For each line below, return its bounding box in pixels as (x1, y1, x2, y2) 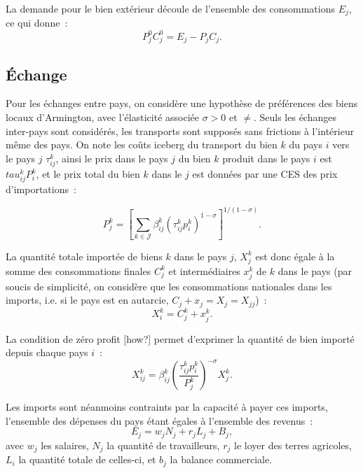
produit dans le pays (222, 150, 310, 165)
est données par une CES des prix (192, 167, 338, 181)
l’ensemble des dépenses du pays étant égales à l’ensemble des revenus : (6, 413, 313, 428)
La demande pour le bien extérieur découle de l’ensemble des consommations (6, 1, 335, 15)
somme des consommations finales (6, 263, 151, 278)
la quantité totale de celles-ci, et (18, 452, 156, 467)
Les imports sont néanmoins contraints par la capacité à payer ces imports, (6, 400, 328, 414)
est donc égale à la (255, 248, 335, 263)
